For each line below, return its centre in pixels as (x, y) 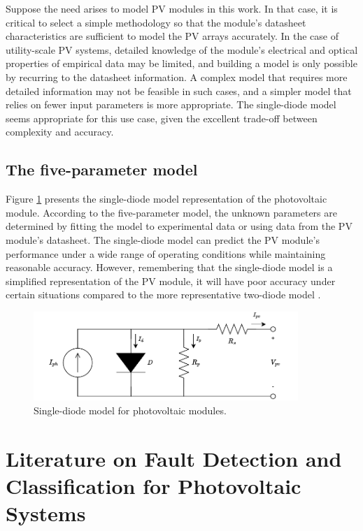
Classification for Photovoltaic (154, 485)
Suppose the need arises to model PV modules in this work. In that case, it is (172, 8)
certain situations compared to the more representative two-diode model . (163, 294)
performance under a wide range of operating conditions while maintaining (166, 253)
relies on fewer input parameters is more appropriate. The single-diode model (171, 104)
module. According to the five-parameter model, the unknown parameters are (171, 212)
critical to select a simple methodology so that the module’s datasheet (156, 22)
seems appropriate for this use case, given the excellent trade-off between (162, 118)
